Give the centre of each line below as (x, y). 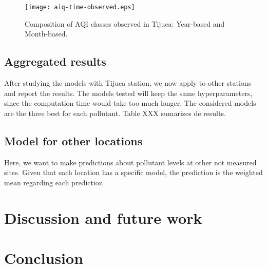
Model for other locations (73, 140)
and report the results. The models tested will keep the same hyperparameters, (128, 93)
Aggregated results (55, 61)
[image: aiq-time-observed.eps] (80, 7)
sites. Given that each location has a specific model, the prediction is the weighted (133, 172)
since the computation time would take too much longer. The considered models (130, 103)
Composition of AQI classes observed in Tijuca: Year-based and (125, 23)
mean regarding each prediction (54, 182)
